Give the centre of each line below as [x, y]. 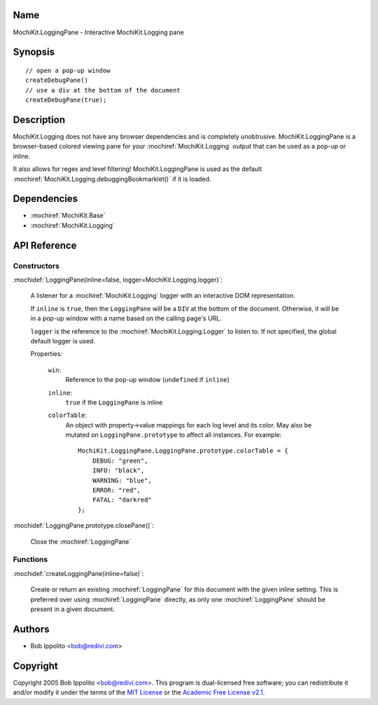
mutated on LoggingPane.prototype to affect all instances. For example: [174, 435]
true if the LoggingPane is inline [114, 402]
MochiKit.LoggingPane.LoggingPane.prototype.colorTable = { [183, 451]
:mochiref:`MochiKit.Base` [68, 215]
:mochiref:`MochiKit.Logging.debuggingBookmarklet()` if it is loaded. [112, 179]
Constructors [36, 266]
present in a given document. [73, 609]
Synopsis [34, 52]
